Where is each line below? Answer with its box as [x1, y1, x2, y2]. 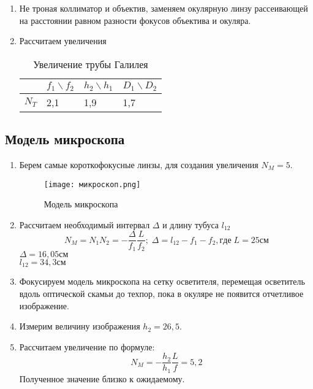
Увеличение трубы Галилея [33, 56, 148, 71]
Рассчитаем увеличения [19, 34, 107, 47]
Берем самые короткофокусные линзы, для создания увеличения [19, 158, 258, 171]
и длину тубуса [162, 218, 219, 231]
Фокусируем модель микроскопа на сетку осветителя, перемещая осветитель [19, 275, 305, 288]
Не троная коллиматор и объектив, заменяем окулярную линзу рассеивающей [19, 2, 308, 14]
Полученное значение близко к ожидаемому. [19, 372, 185, 385]
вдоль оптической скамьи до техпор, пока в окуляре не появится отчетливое [19, 287, 304, 299]
